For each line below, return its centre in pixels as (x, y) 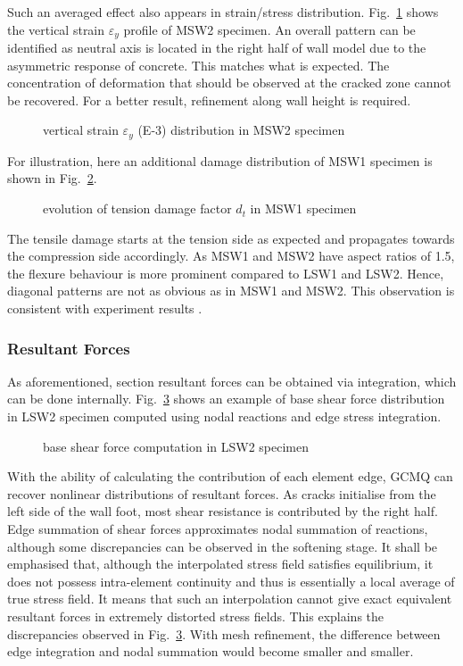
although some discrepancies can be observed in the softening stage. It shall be (223, 546)
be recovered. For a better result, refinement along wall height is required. (209, 100)
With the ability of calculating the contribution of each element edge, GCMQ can (230, 476)
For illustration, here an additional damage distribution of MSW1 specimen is (220, 160)
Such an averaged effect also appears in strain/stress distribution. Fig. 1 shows (223, 12)
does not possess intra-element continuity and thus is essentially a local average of (231, 581)
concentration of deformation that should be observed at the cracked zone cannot (229, 83)
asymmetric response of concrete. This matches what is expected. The (198, 65)
